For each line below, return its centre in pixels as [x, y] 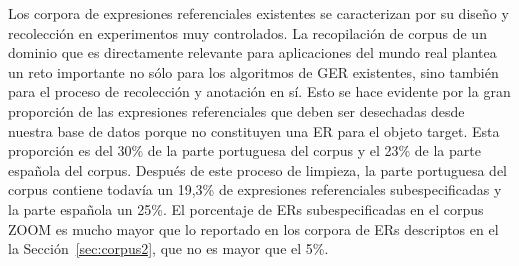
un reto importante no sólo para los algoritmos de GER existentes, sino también [253, 71]
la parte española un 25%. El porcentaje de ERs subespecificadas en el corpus [246, 208]
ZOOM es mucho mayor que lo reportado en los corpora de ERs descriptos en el [253, 228]
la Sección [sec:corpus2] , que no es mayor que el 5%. [168, 248]
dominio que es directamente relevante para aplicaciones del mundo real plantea [252, 52]
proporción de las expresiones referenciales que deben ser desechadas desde [236, 110]
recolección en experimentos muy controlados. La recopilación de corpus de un [247, 32]
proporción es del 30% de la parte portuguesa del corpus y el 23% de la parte [244, 150]
